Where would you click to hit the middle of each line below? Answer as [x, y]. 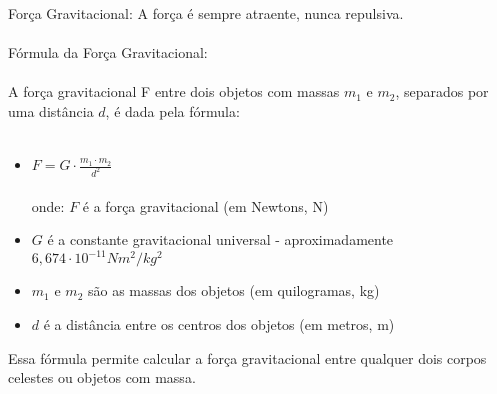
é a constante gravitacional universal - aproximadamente [220, 239]
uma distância [51, 110]
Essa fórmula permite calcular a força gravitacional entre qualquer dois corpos [247, 357]
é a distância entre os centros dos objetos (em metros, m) [219, 323]
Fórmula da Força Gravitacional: [108, 52]
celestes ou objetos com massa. [102, 377]
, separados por [442, 91]
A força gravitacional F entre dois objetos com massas [174, 91]
